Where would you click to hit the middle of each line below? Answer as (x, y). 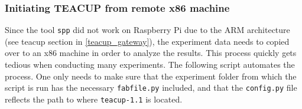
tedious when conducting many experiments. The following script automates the (150, 65)
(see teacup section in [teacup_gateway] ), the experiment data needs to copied (147, 41)
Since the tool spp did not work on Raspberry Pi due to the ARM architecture (147, 30)
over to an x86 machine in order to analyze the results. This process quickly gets (151, 53)
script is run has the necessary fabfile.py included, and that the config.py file (151, 87)
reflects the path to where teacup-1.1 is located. (94, 99)
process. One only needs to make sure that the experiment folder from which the (151, 76)
